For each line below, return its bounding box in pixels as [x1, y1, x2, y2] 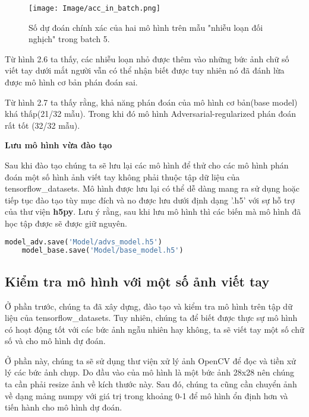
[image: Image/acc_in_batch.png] [29, 4, 160, 12]
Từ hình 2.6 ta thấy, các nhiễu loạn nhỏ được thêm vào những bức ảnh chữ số [5, 52, 289, 65]
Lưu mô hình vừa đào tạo [5, 139, 112, 151]
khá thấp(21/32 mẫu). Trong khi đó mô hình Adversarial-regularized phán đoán [5, 107, 296, 120]
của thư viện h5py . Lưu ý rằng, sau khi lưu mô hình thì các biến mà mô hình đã [5, 205, 301, 218]
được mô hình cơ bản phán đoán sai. [5, 76, 138, 88]
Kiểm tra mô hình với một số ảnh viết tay [5, 272, 270, 290]
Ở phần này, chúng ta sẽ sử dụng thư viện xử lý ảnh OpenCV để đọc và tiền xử [5, 354, 296, 367]
